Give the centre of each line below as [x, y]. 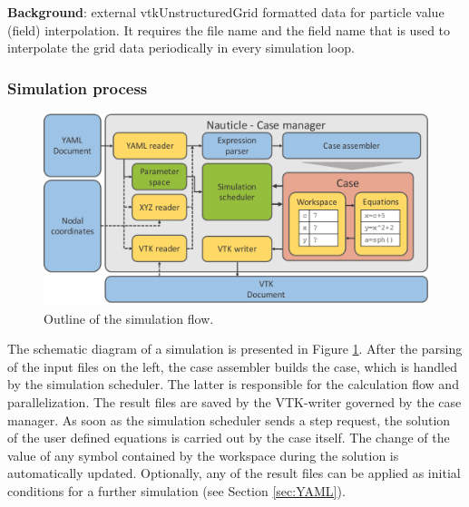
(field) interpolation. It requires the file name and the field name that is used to [229, 29]
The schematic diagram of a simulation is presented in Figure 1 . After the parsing [235, 349]
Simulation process [78, 88]
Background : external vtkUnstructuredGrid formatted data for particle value [226, 12]
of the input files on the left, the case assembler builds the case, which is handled [232, 366]
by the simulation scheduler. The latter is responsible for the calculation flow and [233, 384]
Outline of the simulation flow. [129, 318]
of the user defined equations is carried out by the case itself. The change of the [229, 438]
